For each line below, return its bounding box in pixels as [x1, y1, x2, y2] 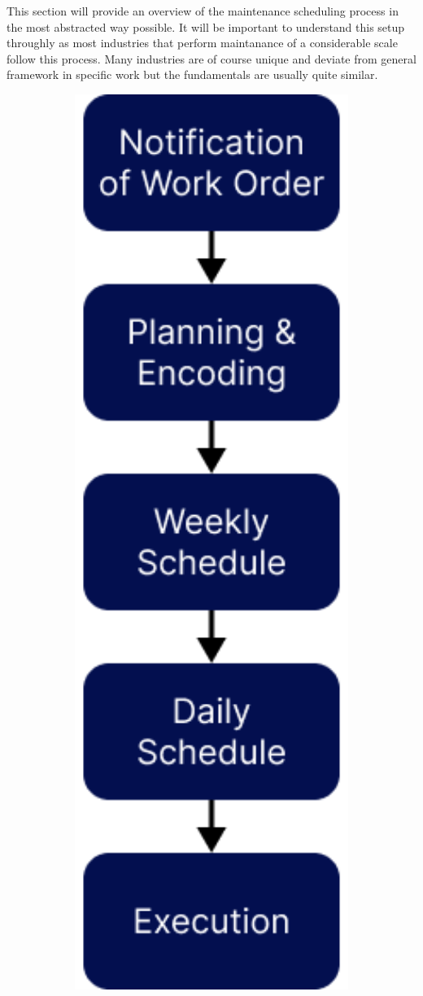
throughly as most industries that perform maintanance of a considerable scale [7, 34, 398, 51]
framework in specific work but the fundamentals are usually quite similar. [7, 66, 378, 83]
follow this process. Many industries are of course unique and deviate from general [7, 50, 416, 67]
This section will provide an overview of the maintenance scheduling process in [7, 2, 399, 19]
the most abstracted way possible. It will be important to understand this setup [7, 18, 405, 35]
